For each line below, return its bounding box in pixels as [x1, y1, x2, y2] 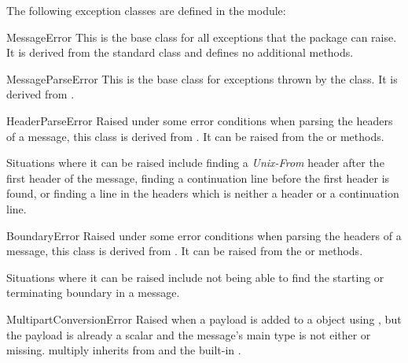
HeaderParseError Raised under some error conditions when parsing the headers [6, 112, 393, 128]
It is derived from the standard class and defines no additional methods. [6, 44, 354, 61]
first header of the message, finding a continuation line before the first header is [6, 169, 390, 186]
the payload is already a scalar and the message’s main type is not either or [6, 326, 371, 343]
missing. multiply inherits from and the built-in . [6, 342, 241, 358]
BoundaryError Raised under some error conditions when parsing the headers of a [6, 227, 402, 243]
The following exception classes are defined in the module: [6, 2, 286, 18]
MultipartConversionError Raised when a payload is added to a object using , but [6, 310, 402, 327]
